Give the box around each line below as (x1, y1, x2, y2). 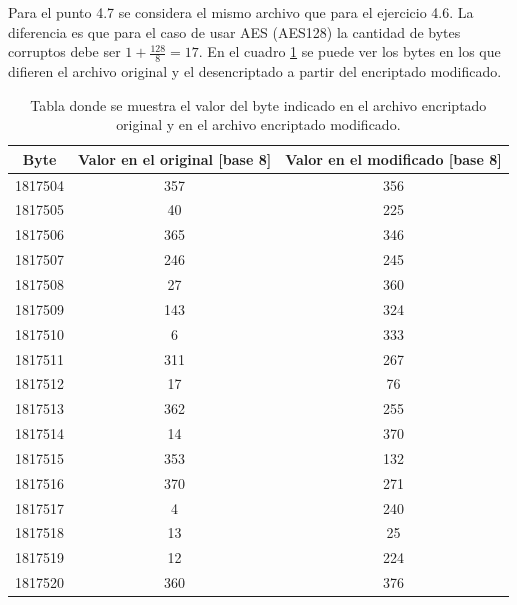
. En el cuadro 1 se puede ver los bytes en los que (198, 41, 501, 62)
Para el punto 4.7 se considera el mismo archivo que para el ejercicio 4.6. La (8, 2, 474, 22)
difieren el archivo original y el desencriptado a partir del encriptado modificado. (8, 61, 502, 82)
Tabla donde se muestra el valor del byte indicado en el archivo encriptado (30, 94, 487, 115)
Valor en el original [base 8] (78, 148, 272, 169)
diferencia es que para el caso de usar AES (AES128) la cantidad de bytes (8, 21, 461, 42)
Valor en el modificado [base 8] (285, 148, 502, 169)
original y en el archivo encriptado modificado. (116, 114, 401, 135)
